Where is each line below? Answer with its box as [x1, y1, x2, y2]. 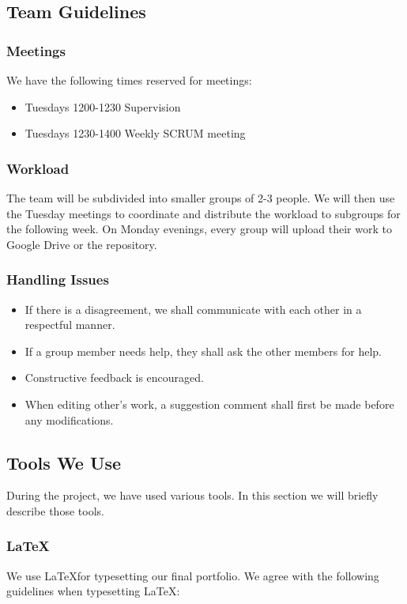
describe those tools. [6, 502, 104, 519]
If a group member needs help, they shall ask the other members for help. [24, 342, 383, 359]
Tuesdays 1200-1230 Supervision [24, 98, 181, 115]
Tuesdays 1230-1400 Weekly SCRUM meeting [24, 125, 246, 142]
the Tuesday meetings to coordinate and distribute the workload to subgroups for [6, 205, 401, 221]
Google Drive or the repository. [6, 236, 157, 252]
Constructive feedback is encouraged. [24, 369, 204, 386]
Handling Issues [6, 270, 109, 289]
